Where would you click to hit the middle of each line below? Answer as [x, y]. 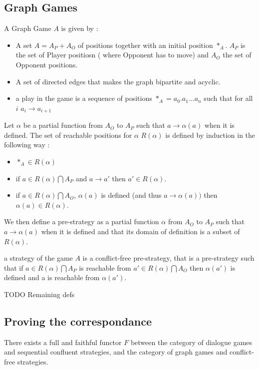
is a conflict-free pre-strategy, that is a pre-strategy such [168, 258]
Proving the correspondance [78, 321]
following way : [27, 145]
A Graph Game [28, 28]
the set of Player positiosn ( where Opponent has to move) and [112, 55]
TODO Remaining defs [39, 294]
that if [14, 267]
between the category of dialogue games [191, 342]
